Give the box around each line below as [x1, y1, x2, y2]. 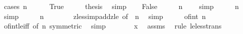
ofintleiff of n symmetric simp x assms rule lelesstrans [4, 20, 222, 31]
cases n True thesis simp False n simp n [4, 1, 239, 11]
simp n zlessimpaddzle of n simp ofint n [4, 10, 206, 21]
